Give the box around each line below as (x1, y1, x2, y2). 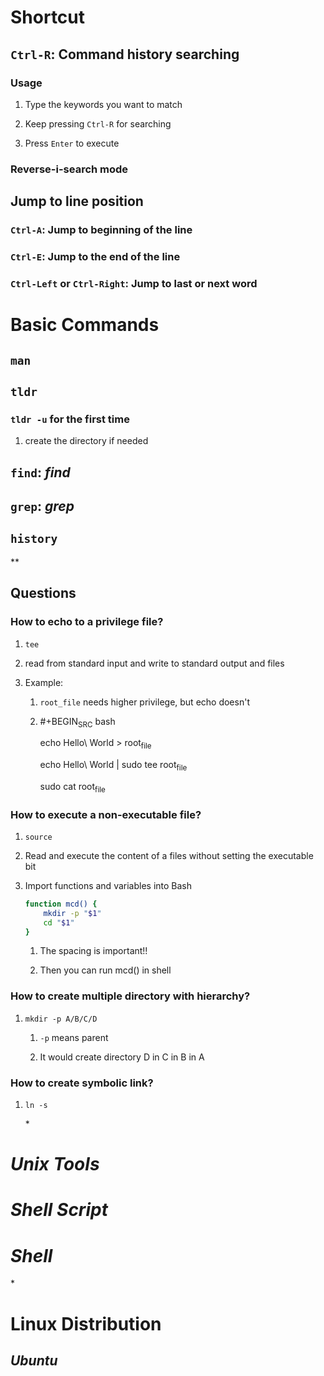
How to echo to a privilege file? (10, 615, 164, 629)
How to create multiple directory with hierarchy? (10, 989, 251, 1003)
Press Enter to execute (24, 137, 120, 149)
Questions (10, 585, 77, 602)
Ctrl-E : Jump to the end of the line (10, 250, 181, 264)
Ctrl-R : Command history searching (10, 46, 240, 63)
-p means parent (39, 1031, 109, 1043)
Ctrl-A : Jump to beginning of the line (10, 223, 193, 237)
